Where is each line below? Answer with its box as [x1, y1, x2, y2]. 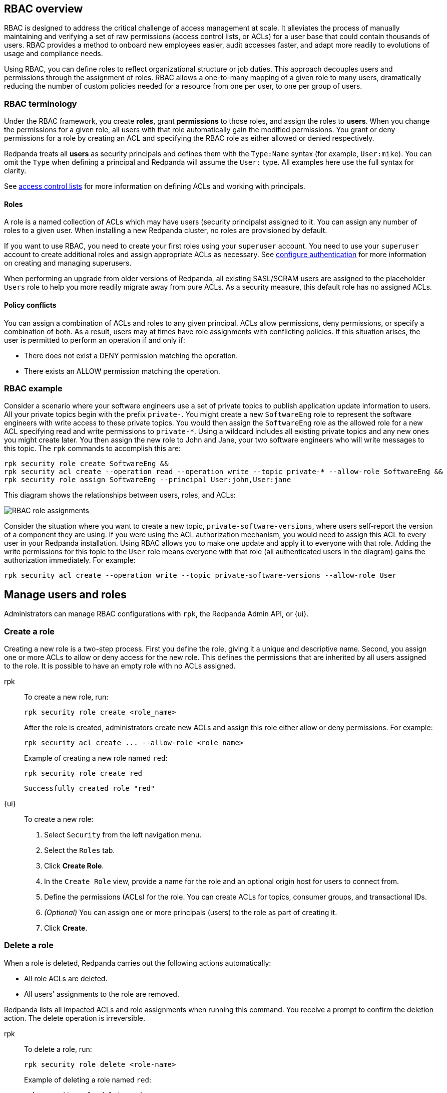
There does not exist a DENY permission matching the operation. [24, 351, 238, 360]
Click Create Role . [44, 861, 104, 870]
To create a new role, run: [24, 692, 109, 701]
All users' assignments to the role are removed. [24, 989, 179, 998]
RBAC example [4, 383, 63, 393]
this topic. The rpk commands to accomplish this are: [4, 444, 181, 453]
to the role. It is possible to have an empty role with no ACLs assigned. [4, 661, 236, 670]
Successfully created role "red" [24, 784, 155, 792]
